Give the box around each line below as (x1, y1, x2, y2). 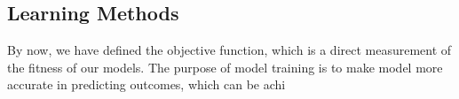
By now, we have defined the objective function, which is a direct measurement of (7, 41, 452, 59)
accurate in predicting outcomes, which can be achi (7, 75, 286, 94)
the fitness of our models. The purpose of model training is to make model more (7, 57, 443, 76)
